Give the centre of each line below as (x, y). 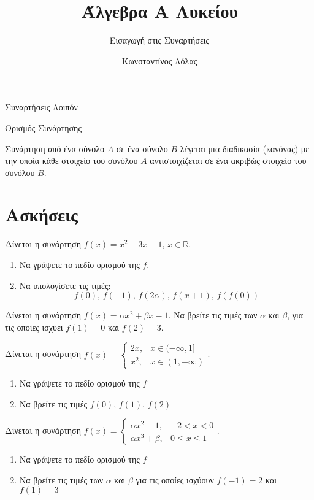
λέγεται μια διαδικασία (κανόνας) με (245, 148)
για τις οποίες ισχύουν (175, 479)
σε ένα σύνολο (142, 148)
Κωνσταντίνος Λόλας (159, 60)
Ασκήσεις (41, 214)
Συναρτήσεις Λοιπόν (41, 107)
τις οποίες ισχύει (34, 327)
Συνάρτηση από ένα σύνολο (55, 148)
